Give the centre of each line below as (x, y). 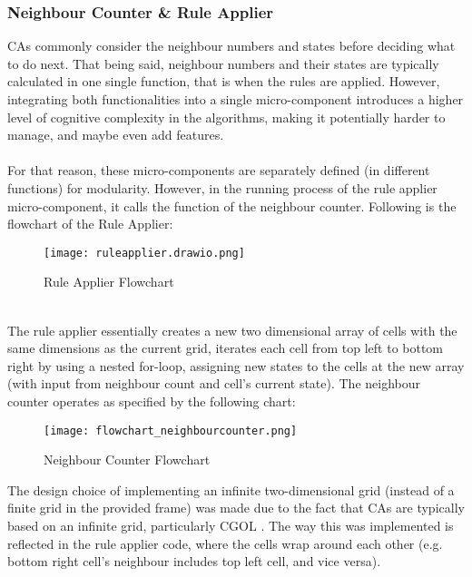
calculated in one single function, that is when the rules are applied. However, (224, 81)
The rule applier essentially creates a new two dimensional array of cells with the (232, 330)
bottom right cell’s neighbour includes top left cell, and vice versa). (194, 561)
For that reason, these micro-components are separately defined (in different (219, 170)
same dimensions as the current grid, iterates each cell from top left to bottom (226, 348)
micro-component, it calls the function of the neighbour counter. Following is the (232, 205)
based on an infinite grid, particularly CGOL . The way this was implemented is (231, 525)
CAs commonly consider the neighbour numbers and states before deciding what (231, 46)
